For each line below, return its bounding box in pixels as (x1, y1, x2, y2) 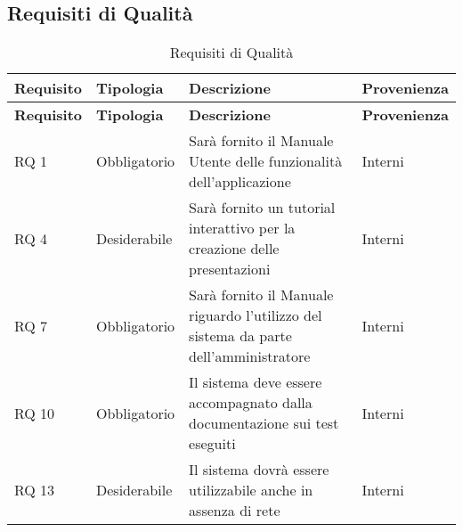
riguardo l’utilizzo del (189, 305, 322, 326)
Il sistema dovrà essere (189, 459, 329, 480)
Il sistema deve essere (189, 372, 322, 393)
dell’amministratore (189, 346, 311, 367)
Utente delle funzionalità (189, 151, 343, 172)
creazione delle (189, 238, 280, 259)
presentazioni (189, 258, 271, 280)
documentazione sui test (189, 413, 339, 434)
